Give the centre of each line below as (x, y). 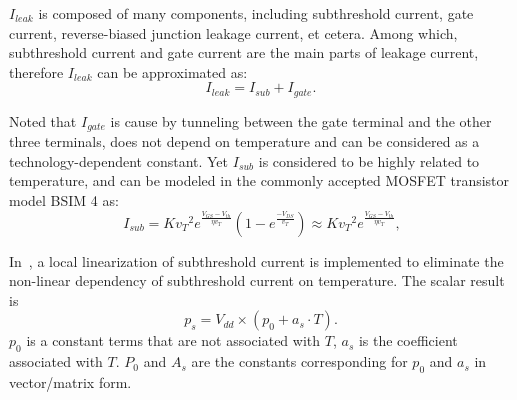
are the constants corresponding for (299, 361)
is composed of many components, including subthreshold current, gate (256, 13)
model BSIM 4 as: (64, 200)
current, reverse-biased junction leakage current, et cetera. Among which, (233, 32)
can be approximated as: (172, 71)
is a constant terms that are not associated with (173, 340)
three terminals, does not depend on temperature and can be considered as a (244, 141)
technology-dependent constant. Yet (119, 160)
